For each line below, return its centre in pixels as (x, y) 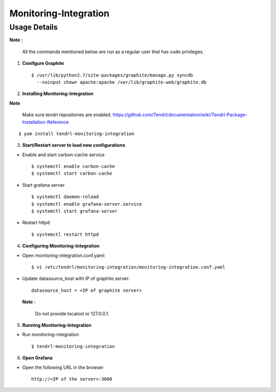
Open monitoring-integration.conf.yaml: (64, 255)
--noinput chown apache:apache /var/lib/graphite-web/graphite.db (121, 82)
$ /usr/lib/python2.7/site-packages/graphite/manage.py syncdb (112, 75)
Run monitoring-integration (51, 335)
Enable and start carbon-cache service (63, 155)
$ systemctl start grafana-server (74, 211)
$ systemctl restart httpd (65, 234)
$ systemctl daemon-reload (65, 197)
